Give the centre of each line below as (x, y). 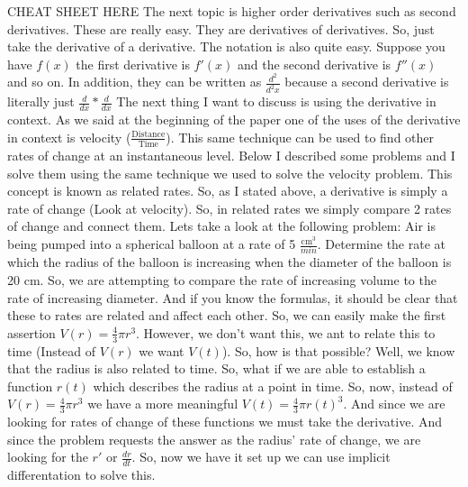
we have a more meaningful (163, 404)
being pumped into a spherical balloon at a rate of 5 (152, 244)
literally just (41, 101)
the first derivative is (133, 64)
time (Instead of (52, 350)
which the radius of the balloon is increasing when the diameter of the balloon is (229, 262)
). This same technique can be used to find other (300, 137)
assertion (31, 332)
